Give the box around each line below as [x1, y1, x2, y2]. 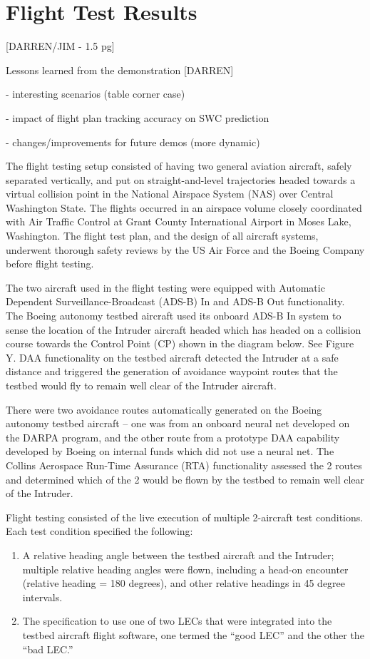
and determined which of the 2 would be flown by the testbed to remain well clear [6, 471, 365, 486]
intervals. [22, 589, 63, 604]
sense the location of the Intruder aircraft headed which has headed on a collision [6, 322, 361, 337]
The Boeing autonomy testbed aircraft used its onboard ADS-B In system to [6, 308, 341, 323]
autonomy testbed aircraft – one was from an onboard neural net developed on [6, 416, 350, 431]
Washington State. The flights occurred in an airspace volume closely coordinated [6, 200, 362, 215]
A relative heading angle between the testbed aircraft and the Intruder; [22, 547, 334, 562]
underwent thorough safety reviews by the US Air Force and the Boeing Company [6, 242, 365, 257]
